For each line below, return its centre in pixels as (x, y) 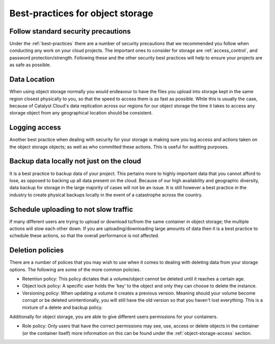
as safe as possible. (30, 65)
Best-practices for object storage (81, 13)
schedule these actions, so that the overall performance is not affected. (85, 236)
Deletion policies (36, 250)
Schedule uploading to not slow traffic (71, 209)
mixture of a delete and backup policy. (62, 307)
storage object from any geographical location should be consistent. (81, 113)
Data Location (32, 80)
